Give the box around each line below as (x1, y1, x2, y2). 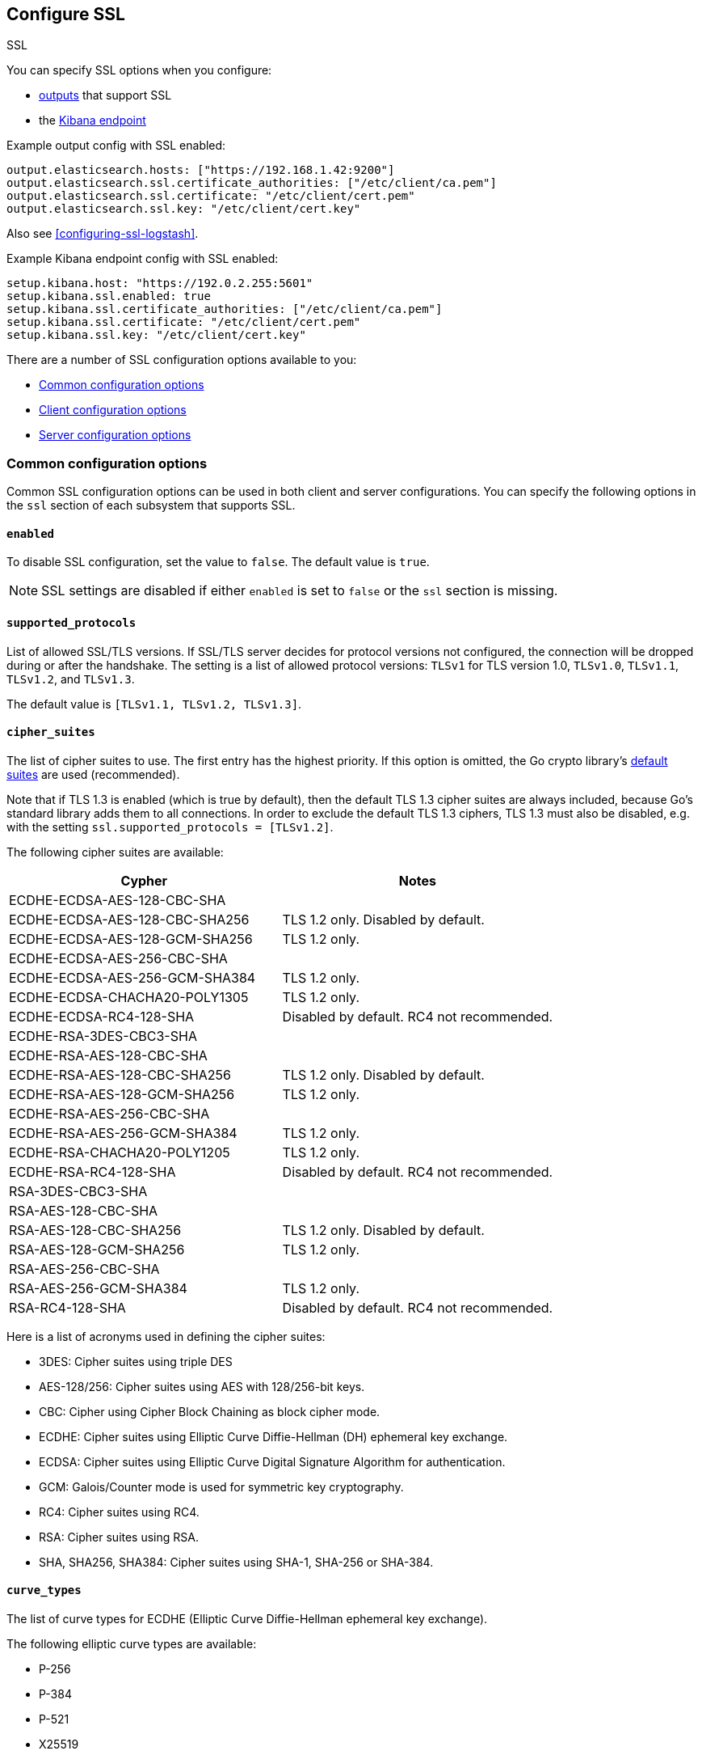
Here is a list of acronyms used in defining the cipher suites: (6, 1329, 326, 1343)
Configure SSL (6, 4, 125, 24)
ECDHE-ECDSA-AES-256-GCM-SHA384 (9, 969, 256, 986)
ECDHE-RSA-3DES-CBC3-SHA (9, 1027, 197, 1044)
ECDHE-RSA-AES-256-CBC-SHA (9, 1105, 210, 1122)
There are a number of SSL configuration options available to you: (6, 353, 357, 367)
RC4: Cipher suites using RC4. (39, 1504, 200, 1519)
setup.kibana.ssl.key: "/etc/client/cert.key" (6, 328, 306, 342)
